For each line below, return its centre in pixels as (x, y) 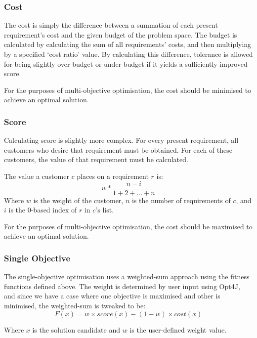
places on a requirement (113, 176)
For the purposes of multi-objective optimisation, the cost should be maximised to (128, 226)
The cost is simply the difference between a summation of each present (111, 25)
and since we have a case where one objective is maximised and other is (112, 296)
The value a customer (37, 176)
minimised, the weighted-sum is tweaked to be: (75, 305)
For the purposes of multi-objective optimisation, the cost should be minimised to (128, 90)
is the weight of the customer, (78, 200)
